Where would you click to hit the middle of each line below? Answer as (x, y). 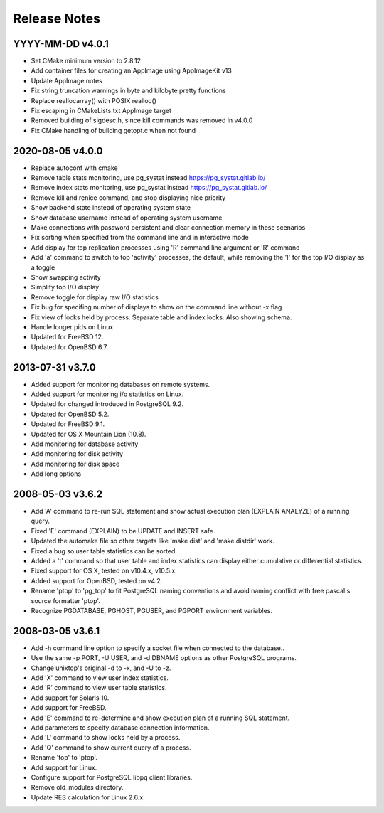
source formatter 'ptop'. (66, 600)
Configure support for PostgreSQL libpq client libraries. (112, 777)
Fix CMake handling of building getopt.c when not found (113, 130)
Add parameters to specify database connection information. (120, 728)
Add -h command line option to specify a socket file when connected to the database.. (158, 648)
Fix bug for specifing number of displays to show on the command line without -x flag (156, 307)
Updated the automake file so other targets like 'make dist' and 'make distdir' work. (153, 541)
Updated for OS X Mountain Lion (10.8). (89, 434)
